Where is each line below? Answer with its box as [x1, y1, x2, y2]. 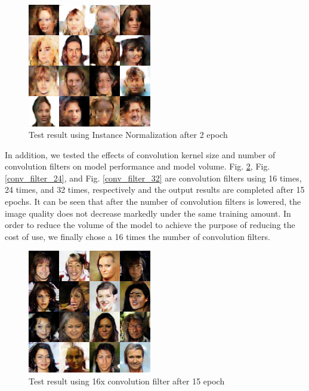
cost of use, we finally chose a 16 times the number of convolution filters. [5, 230, 270, 242]
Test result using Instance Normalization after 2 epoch [29, 128, 228, 141]
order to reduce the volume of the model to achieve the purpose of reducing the [5, 218, 295, 231]
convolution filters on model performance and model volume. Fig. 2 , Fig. [5, 160, 270, 173]
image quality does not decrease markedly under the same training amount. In [5, 207, 291, 219]
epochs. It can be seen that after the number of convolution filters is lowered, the [5, 195, 301, 208]
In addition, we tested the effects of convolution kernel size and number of [5, 148, 276, 161]
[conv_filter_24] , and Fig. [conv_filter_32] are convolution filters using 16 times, [5, 171, 302, 184]
